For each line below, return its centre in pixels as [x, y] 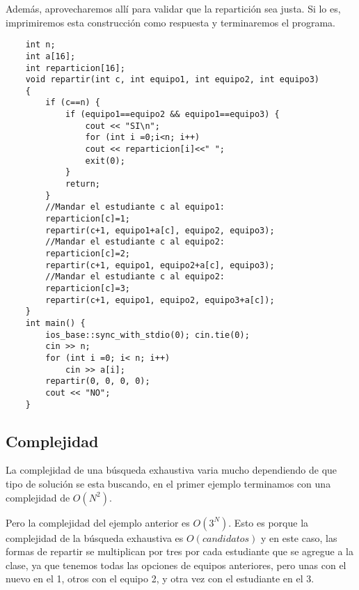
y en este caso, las [299, 537]
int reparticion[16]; [75, 68]
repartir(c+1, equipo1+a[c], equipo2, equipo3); [160, 230]
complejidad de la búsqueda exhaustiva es [95, 537]
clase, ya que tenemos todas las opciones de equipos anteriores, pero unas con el [176, 565]
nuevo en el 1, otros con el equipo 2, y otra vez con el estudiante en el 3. [160, 579]
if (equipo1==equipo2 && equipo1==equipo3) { [172, 115]
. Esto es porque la [269, 522]
